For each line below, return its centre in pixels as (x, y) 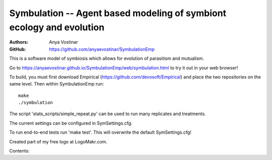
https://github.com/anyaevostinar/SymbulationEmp (102, 49)
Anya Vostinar (63, 42)
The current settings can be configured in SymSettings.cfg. (71, 123)
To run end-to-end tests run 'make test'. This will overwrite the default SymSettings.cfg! (100, 132)
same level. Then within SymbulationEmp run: (57, 84)
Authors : (19, 42)
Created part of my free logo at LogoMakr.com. (58, 141)
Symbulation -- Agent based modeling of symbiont (118, 13)
